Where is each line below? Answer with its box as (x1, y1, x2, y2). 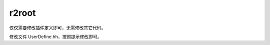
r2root (9, 7, 36, 18)
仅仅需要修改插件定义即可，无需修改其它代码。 (9, 25, 106, 31)
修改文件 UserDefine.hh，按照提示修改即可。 (9, 34, 102, 40)
